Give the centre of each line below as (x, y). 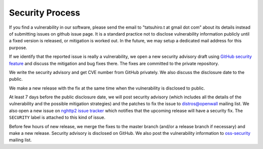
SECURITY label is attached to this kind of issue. (57, 117)
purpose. (18, 47)
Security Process (45, 13)
